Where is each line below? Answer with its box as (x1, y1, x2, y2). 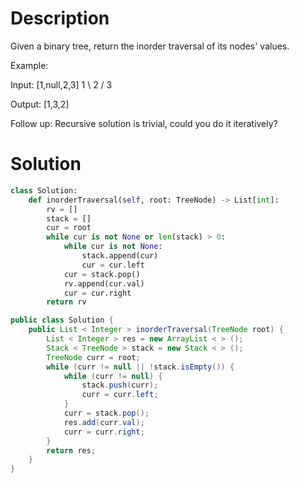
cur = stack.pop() (63, 269, 141, 279)
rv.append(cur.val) (63, 278, 145, 289)
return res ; (46, 445, 97, 456)
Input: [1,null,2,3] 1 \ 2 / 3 (10, 78, 113, 91)
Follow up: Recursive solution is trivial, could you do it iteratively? (10, 117, 278, 129)
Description (10, 7, 110, 30)
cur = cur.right (63, 288, 132, 298)
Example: (10, 59, 49, 71)
